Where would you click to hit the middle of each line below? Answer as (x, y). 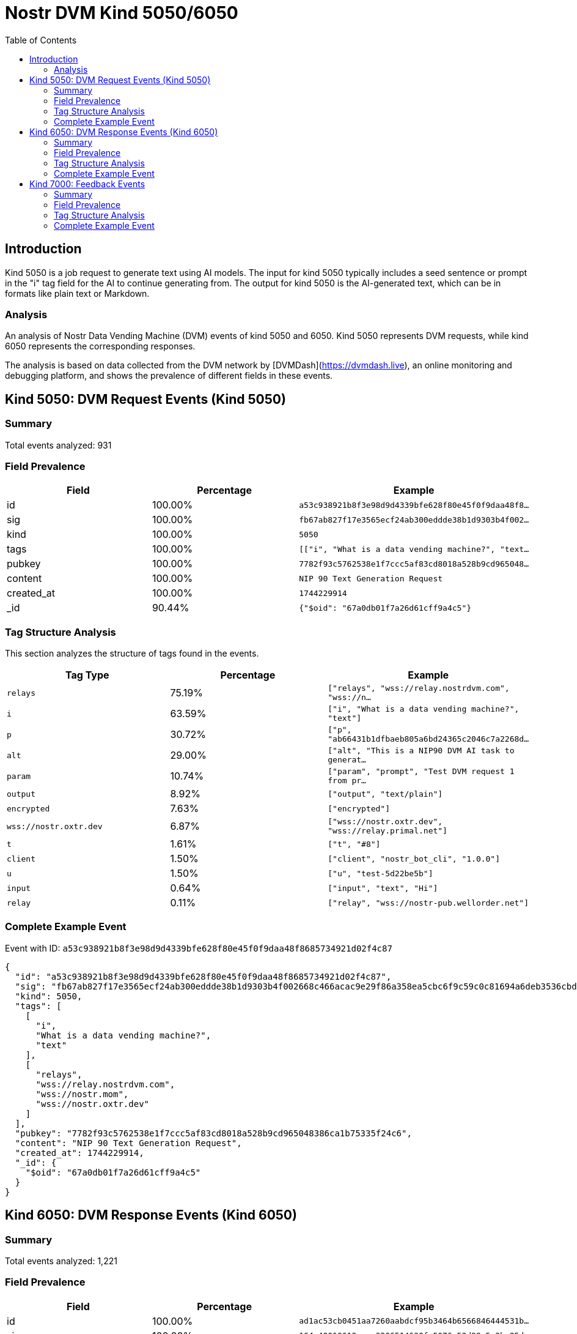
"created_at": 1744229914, (79, 1153)
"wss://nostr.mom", (82, 1094)
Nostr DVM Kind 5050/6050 (122, 13)
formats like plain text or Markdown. (77, 293)
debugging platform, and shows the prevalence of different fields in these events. (169, 376)
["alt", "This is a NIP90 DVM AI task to (421, 751)
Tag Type (87, 675)
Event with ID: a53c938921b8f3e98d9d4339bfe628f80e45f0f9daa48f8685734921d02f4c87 (199, 948)
